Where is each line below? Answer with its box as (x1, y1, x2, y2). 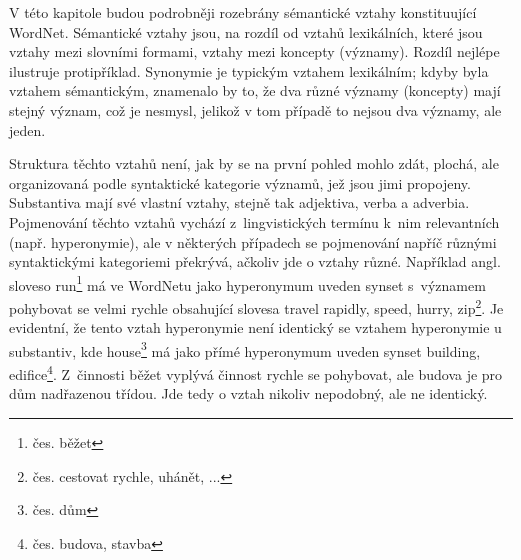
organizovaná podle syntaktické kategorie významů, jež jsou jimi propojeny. (9, 172, 471, 193)
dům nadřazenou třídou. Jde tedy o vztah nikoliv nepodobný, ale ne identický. (9, 383, 488, 404)
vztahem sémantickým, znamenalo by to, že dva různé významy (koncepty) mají (9, 80, 501, 101)
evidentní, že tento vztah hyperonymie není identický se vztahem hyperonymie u (9, 317, 502, 338)
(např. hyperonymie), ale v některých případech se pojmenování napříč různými (9, 231, 497, 252)
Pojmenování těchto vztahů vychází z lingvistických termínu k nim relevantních (9, 211, 500, 232)
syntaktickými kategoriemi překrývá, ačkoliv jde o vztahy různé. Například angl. (9, 251, 501, 272)
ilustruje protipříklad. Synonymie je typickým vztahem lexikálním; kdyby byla (9, 60, 489, 81)
